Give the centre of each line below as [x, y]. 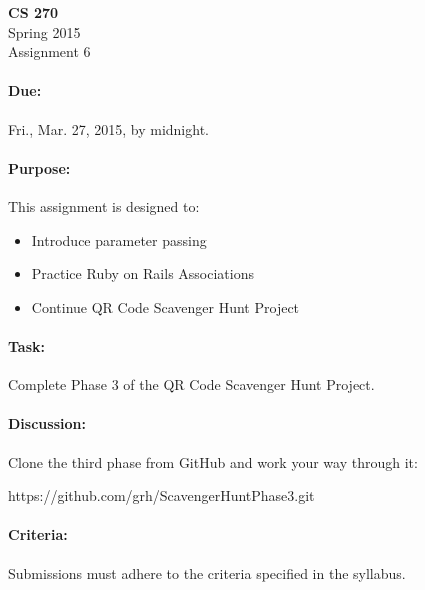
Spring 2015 [44, 31]
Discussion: [47, 423]
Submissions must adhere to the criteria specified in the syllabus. [207, 572]
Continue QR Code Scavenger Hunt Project [165, 306]
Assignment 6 [49, 51]
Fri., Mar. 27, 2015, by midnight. [108, 128]
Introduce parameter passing [119, 239]
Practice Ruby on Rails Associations [142, 273]
